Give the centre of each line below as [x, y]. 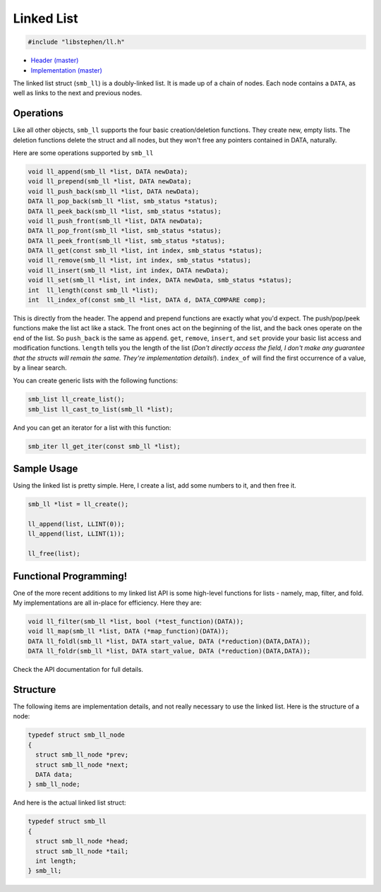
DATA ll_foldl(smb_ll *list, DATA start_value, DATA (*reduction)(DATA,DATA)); [169, 641]
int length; [56, 861]
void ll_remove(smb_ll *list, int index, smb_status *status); [140, 260]
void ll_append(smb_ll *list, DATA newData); [108, 171]
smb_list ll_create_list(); [76, 399]
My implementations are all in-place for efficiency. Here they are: [107, 603]
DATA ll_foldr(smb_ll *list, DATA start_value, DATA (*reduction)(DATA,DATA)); [169, 651]
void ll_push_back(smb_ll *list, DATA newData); [114, 191]
